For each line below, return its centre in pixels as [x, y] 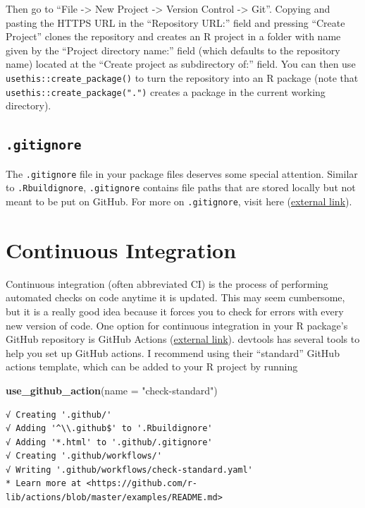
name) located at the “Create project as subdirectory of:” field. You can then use [181, 64]
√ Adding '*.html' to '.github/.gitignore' [109, 442]
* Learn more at [44, 484]
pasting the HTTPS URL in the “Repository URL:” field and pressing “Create [175, 22]
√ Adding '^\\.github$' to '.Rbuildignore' [109, 429]
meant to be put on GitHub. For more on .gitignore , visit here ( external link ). [179, 201]
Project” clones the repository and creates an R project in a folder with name [173, 36]
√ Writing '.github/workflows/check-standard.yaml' [129, 470]
